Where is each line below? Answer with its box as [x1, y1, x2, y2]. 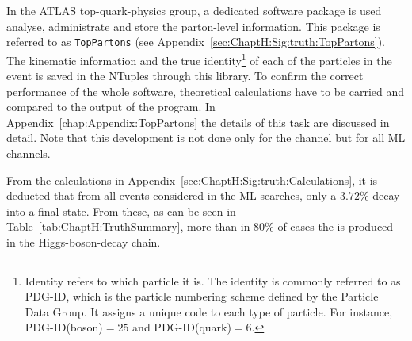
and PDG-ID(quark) [132, 319, 231, 335]
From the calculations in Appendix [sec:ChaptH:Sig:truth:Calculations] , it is [6, 171, 378, 188]
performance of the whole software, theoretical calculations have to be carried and [6, 82, 405, 99]
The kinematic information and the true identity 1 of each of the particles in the [6, 49, 392, 68]
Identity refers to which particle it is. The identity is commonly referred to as [25, 272, 401, 289]
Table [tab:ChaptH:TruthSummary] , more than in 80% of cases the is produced [6, 218, 394, 235]
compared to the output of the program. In [6, 98, 216, 115]
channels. [6, 145, 51, 162]
